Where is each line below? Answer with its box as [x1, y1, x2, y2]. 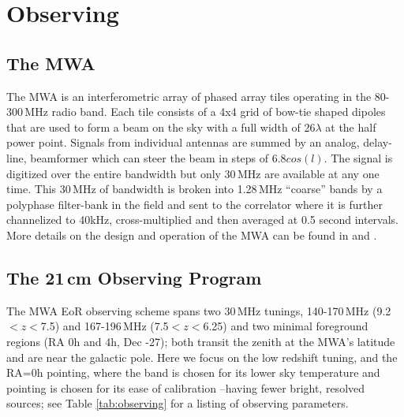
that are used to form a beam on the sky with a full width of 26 [6, 118, 316, 135]
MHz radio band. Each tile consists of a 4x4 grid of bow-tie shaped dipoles [24, 103, 386, 120]
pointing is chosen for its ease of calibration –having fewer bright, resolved [6, 379, 365, 396]
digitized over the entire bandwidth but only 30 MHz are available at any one [6, 165, 380, 181]
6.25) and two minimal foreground [203, 318, 368, 334]
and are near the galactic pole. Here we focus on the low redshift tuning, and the [6, 348, 398, 365]
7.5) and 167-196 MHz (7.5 [40, 318, 169, 334]
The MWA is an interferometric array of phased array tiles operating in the [6, 87, 372, 104]
